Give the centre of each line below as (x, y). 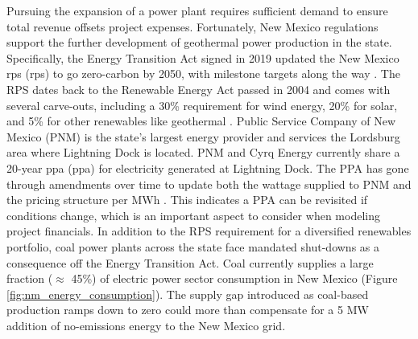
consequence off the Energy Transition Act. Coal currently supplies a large (190, 262)
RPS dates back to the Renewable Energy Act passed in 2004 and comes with (199, 89)
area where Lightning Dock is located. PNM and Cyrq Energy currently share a (203, 152)
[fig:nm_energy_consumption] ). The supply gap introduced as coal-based (188, 294)
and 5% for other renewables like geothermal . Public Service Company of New (201, 121)
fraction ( (30, 278)
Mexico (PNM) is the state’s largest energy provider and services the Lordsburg (203, 136)
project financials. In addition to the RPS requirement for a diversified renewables (209, 231)
